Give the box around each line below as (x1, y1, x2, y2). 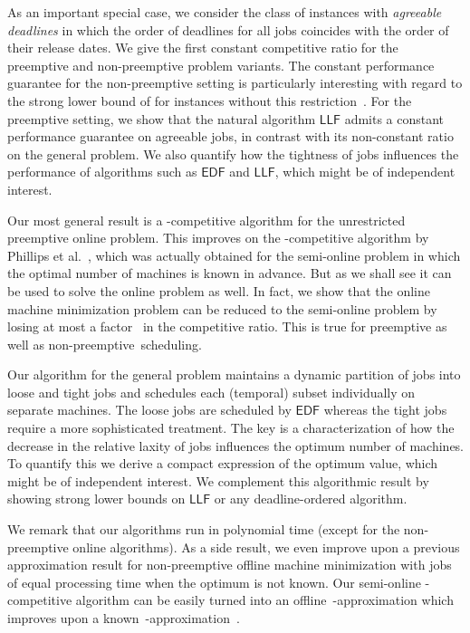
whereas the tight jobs (323, 400, 447, 419)
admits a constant (344, 109, 445, 128)
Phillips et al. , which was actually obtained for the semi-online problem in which (7, 245, 461, 264)
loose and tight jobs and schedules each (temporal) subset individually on (7, 382, 416, 401)
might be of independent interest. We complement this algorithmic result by (7, 471, 429, 490)
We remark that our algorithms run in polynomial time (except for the (7, 520, 400, 539)
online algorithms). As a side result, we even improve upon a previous (72, 537, 460, 556)
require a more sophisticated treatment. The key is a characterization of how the (7, 418, 455, 437)
